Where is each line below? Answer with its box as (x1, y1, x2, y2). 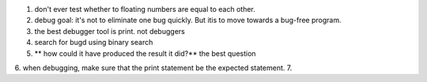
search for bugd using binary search (34, 38, 153, 47)
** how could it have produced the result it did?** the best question (34, 48, 256, 58)
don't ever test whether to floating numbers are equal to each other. (34, 5, 256, 13)
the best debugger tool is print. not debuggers (34, 26, 185, 35)
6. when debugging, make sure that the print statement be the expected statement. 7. (14, 63, 293, 73)
